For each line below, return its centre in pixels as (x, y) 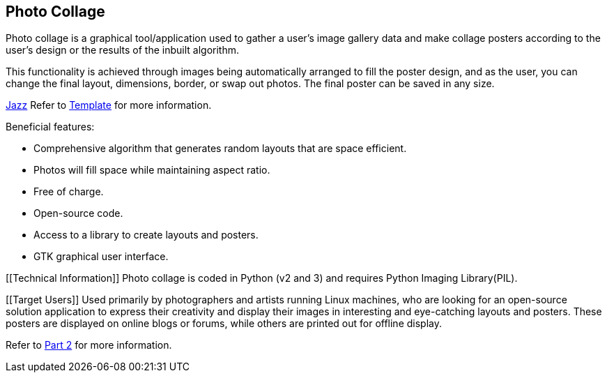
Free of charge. (69, 192)
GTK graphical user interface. (101, 257)
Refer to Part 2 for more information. (89, 345)
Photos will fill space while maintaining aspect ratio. (152, 170)
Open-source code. (78, 213)
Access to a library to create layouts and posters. (146, 235)
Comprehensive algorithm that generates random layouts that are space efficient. (220, 149)
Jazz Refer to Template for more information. (109, 105)
